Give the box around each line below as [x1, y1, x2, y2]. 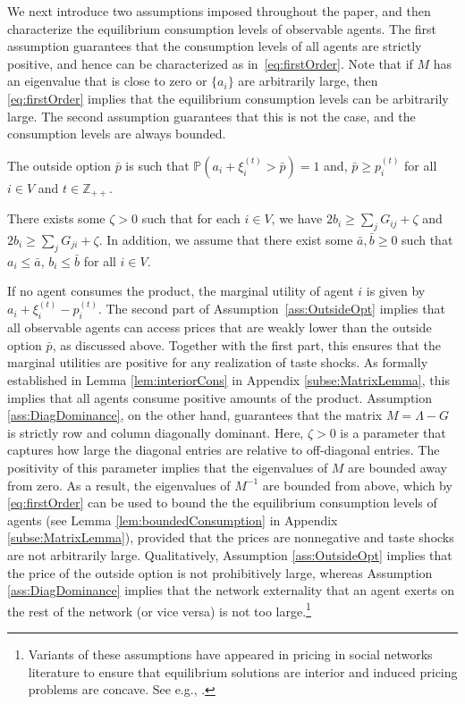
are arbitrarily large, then [238, 71, 378, 90]
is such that [125, 155, 190, 174]
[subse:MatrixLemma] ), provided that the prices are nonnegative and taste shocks [7, 528, 454, 547]
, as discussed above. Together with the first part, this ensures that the [52, 335, 441, 354]
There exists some [7, 209, 106, 228]
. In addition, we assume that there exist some [98, 230, 353, 248]
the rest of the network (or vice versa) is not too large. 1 [7, 599, 311, 620]
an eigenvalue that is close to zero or [7, 71, 207, 90]
